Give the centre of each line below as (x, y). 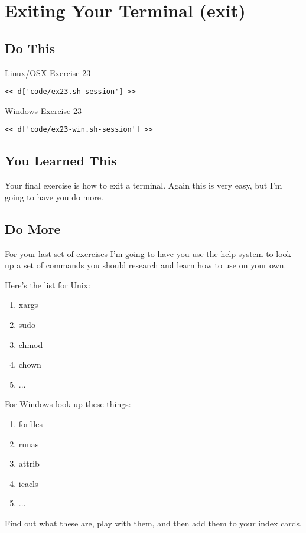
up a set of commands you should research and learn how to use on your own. (146, 265)
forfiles (30, 424)
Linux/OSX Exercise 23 (48, 72)
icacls (28, 483)
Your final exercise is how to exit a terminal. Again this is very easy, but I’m (144, 185)
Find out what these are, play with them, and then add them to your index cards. (153, 523)
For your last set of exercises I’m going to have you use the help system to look (148, 253)
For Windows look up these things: (68, 404)
